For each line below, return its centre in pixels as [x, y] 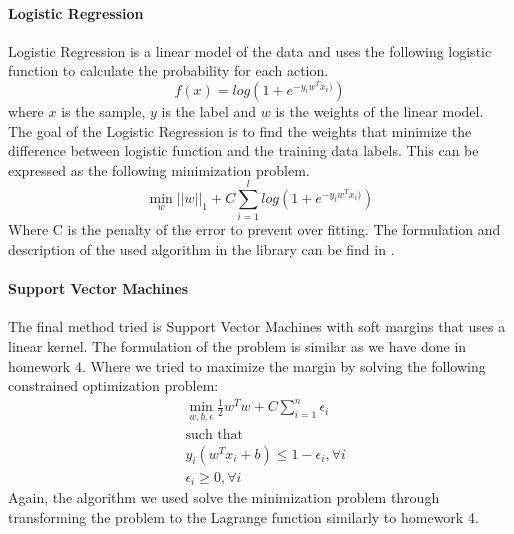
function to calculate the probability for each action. [168, 70]
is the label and [209, 110]
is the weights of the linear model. [379, 110]
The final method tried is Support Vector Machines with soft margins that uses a [257, 326]
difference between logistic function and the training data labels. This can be [243, 150]
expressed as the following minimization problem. [159, 169]
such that [214, 434]
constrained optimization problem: [113, 385]
